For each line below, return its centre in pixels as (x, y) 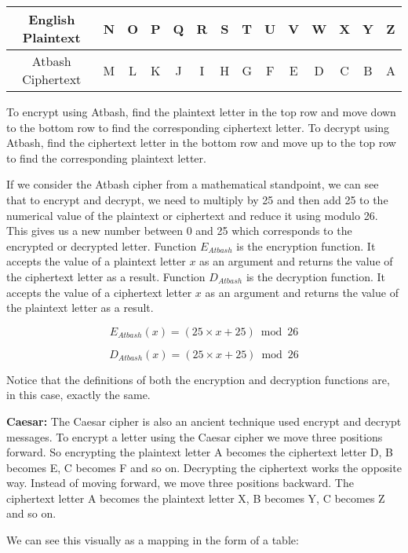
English (52, 19)
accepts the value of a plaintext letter (96, 261)
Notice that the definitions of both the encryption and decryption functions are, (198, 379)
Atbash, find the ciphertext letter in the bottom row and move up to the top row (201, 143)
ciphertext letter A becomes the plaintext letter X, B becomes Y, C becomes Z (196, 498)
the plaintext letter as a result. (80, 308)
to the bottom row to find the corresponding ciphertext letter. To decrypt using (198, 127)
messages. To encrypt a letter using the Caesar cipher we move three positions (195, 436)
